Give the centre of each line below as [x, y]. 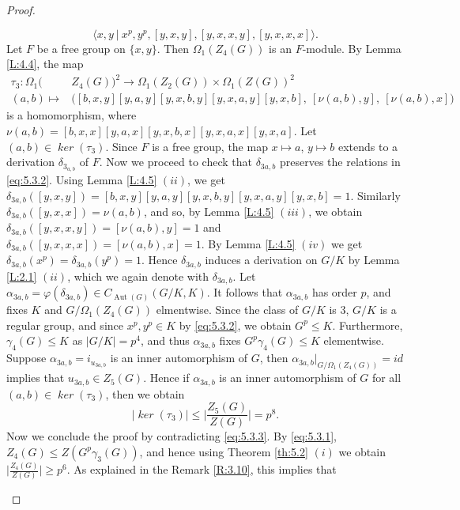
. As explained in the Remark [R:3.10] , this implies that [202, 469]
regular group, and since [65, 325]
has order [334, 292]
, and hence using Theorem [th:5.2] [224, 451]
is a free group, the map [210, 146]
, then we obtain [145, 393]
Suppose [26, 358]
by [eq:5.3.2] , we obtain [235, 325]
